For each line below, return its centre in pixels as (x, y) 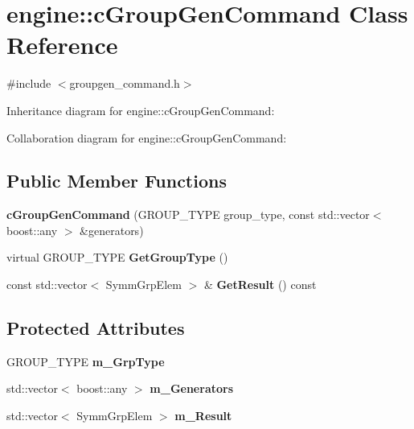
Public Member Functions (117, 181)
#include (29, 83)
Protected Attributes (96, 328)
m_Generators (192, 388)
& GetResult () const (260, 285)
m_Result (203, 416)
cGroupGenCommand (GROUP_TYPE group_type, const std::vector (188, 214)
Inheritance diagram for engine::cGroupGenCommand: (141, 110)
